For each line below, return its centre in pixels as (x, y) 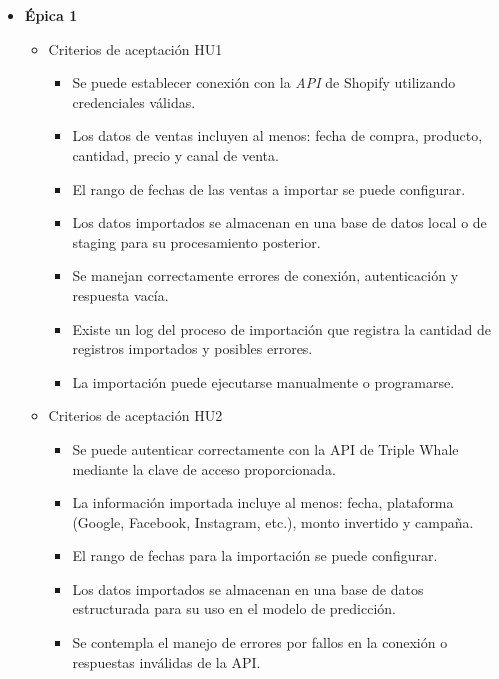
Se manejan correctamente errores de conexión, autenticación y (265, 275)
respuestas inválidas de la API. (166, 661)
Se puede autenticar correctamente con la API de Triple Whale (265, 448)
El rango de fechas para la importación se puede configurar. (255, 555)
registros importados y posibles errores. (192, 348)
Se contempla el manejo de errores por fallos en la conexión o (260, 642)
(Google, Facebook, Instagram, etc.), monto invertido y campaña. (273, 521)
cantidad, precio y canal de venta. (175, 154)
